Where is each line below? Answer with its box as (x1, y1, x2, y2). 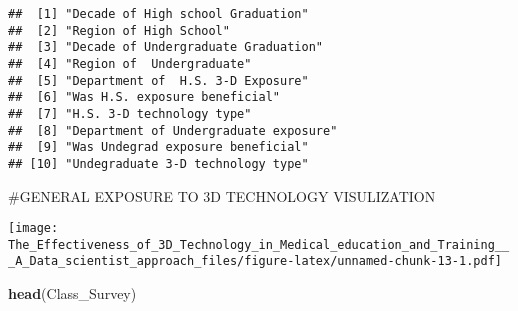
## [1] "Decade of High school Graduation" (8, 7, 309, 21)
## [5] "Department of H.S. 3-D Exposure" (8, 73, 309, 88)
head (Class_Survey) (8, 283, 137, 304)
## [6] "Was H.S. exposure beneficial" (8, 90, 281, 105)
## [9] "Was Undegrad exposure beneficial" (8, 140, 309, 155)
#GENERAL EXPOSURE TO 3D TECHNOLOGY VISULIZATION (8, 185, 436, 206)
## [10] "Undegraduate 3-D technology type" (8, 156, 309, 171)
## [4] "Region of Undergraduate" (8, 56, 252, 71)
